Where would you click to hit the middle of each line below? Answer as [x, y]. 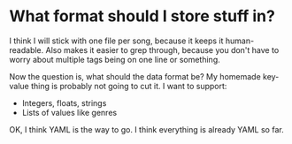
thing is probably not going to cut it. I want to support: [129, 86]
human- [240, 41]
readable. [27, 49]
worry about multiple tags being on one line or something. [115, 59]
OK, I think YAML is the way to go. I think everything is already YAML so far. [147, 129]
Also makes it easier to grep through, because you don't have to [162, 49]
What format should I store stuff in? [142, 16]
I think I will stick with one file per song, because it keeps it [116, 41]
